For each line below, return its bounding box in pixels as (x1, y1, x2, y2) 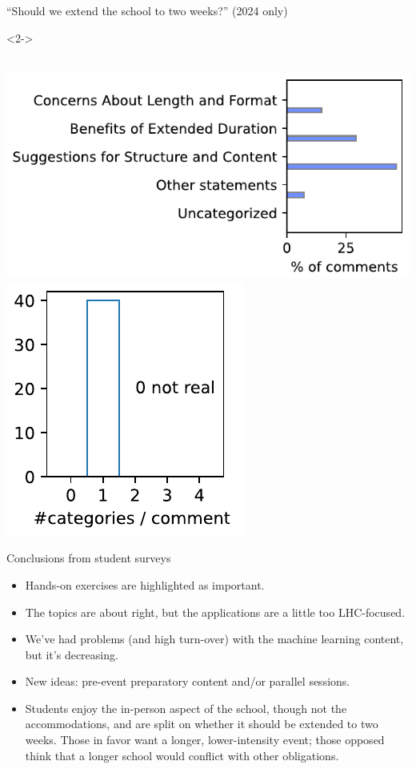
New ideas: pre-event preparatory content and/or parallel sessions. (25, 673, 350, 690)
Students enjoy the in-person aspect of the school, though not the (25, 699, 347, 716)
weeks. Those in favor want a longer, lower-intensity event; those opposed (25, 731, 385, 748)
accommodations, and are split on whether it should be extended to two (25, 715, 378, 732)
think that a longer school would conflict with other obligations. (25, 747, 339, 763)
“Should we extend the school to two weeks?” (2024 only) (6, 2, 288, 18)
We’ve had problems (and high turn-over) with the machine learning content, (25, 630, 404, 647)
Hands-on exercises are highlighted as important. (25, 576, 265, 593)
